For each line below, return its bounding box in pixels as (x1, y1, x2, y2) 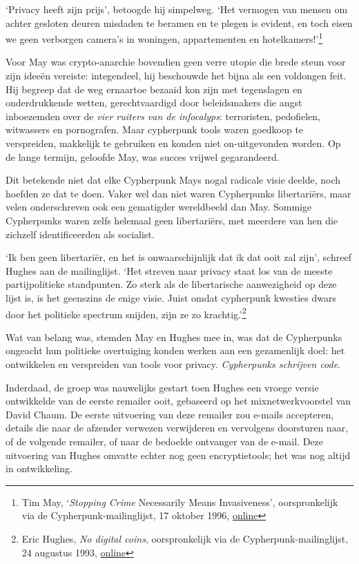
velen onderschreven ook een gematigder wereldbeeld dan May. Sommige (6, 200, 312, 214)
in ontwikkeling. (6, 461, 72, 476)
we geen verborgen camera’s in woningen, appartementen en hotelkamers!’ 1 (6, 30, 323, 46)
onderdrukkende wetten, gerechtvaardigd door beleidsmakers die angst (6, 95, 302, 110)
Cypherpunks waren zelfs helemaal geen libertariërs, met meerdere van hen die (6, 213, 338, 227)
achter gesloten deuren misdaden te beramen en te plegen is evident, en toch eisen (6, 15, 353, 30)
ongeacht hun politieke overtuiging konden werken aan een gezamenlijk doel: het (6, 343, 345, 358)
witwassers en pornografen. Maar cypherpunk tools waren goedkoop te (6, 122, 304, 137)
